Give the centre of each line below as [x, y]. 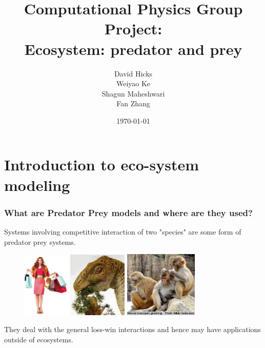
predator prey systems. [40, 241]
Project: [133, 28]
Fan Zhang [133, 103]
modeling [37, 185]
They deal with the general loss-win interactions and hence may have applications [132, 329]
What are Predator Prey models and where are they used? [128, 212]
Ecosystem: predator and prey [133, 49]
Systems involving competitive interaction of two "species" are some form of [123, 232]
